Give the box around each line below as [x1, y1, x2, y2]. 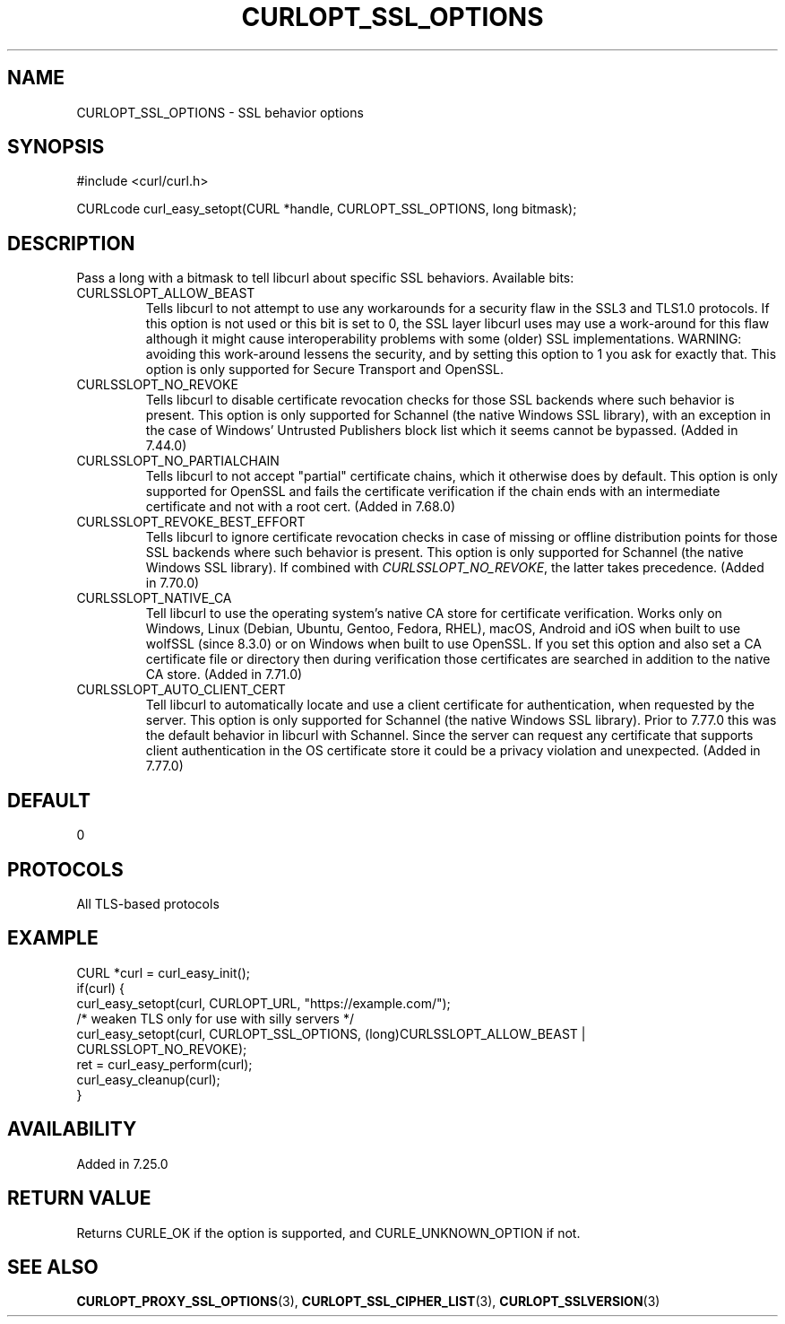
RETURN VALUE [7, 1187, 151, 1210]
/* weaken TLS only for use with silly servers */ [76, 1010, 354, 1026]
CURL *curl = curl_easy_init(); [76, 964, 250, 980]
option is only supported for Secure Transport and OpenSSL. [145, 361, 505, 378]
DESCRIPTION [7, 231, 135, 255]
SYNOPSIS [7, 135, 105, 159]
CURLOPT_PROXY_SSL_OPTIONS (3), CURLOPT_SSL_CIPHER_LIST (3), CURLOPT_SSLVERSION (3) [76, 1294, 660, 1310]
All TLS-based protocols [76, 895, 220, 911]
